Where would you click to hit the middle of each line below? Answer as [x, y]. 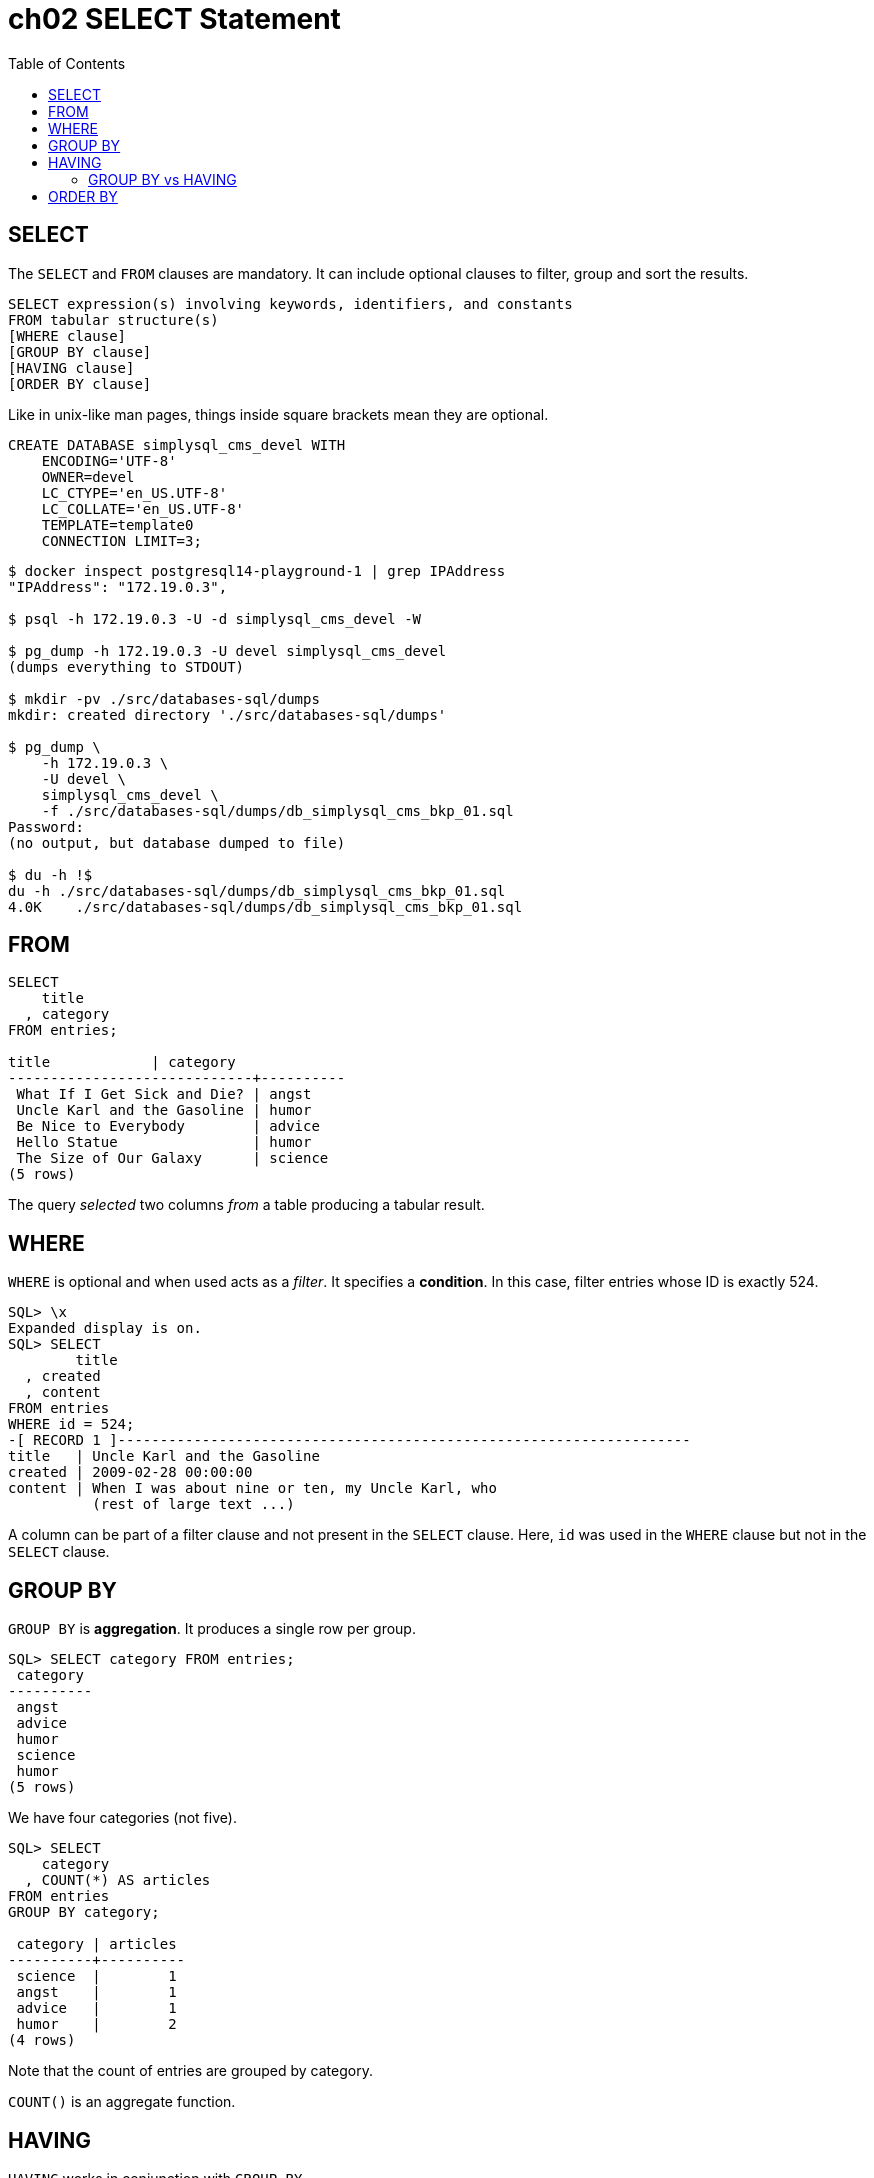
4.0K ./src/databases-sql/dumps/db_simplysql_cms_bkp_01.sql [265, 906]
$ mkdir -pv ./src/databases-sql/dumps [164, 698]
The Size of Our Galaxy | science [172, 1158]
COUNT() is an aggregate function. [122, 2102]
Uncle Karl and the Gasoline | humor [164, 1110]
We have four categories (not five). [122, 1818]
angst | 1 [96, 1992]
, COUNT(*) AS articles [117, 1880]
